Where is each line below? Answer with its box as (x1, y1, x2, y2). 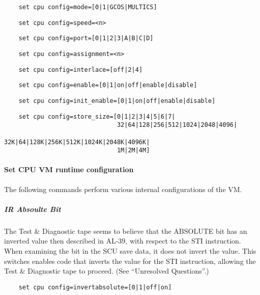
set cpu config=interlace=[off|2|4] (18, 66, 143, 73)
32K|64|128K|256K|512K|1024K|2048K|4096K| (4, 138, 150, 146)
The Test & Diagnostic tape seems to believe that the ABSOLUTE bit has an (4, 225, 247, 236)
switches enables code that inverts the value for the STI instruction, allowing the (4, 255, 256, 266)
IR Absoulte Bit (4, 203, 61, 214)
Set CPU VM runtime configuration (4, 164, 134, 175)
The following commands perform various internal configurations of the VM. (4, 183, 242, 194)
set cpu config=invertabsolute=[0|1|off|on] (18, 283, 172, 291)
